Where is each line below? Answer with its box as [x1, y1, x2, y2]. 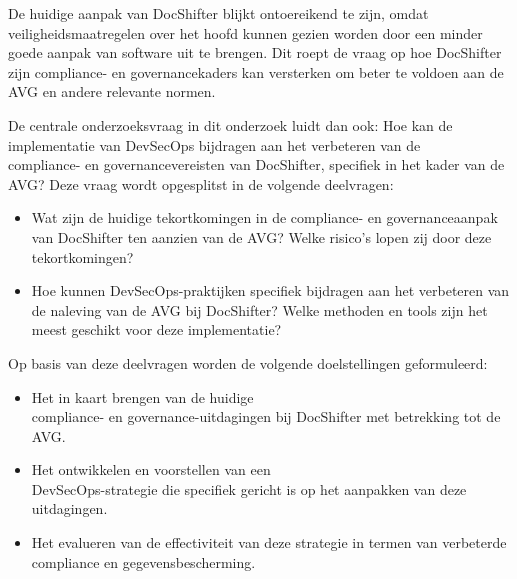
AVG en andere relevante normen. [8, 81, 216, 102]
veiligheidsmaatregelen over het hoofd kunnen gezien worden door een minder [8, 22, 483, 43]
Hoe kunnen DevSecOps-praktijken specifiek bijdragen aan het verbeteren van [31, 280, 510, 301]
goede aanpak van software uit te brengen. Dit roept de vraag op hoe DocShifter [8, 42, 502, 63]
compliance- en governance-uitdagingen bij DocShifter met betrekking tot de [31, 406, 501, 427]
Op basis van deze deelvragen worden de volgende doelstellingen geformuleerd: [8, 352, 488, 373]
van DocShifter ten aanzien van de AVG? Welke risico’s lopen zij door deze [31, 226, 492, 247]
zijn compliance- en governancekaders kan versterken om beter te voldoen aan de [8, 61, 504, 82]
